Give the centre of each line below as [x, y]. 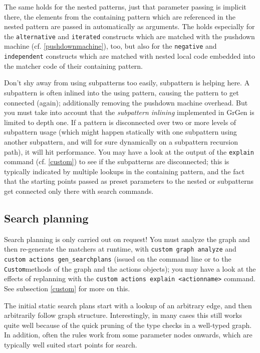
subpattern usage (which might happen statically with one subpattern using [120, 132]
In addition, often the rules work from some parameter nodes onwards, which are [128, 335]
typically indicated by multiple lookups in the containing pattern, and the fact [124, 171]
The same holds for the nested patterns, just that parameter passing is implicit [125, 7]
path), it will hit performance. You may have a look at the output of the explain [129, 151]
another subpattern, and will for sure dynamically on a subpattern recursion [121, 141]
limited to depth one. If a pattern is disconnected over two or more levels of [120, 122]
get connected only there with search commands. [79, 191]
